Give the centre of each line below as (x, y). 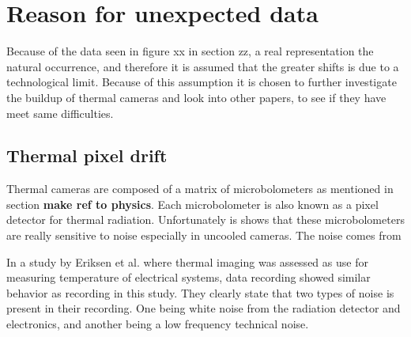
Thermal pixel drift (87, 155)
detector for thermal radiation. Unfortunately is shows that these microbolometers (205, 220)
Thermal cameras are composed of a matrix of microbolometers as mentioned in (200, 189)
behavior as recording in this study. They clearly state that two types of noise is (200, 292)
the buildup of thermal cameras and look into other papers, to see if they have (196, 97)
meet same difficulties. (60, 113)
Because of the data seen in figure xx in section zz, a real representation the (190, 51)
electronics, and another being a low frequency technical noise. (158, 324)
